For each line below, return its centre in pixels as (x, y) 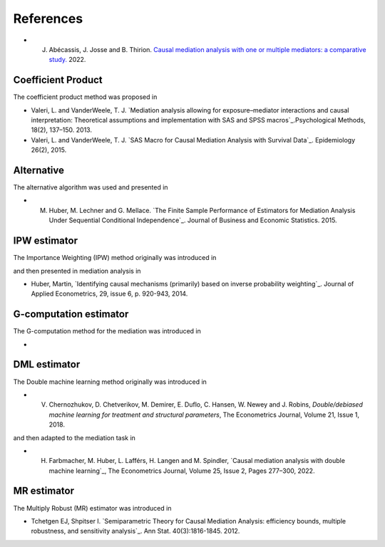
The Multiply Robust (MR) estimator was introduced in (92, 508)
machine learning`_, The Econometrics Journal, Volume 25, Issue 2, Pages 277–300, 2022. (182, 471)
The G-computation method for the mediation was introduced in (107, 331)
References (48, 19)
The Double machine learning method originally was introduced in (110, 382)
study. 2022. (67, 60)
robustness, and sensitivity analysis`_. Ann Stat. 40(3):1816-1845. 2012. (135, 531)
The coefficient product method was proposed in (85, 97)
